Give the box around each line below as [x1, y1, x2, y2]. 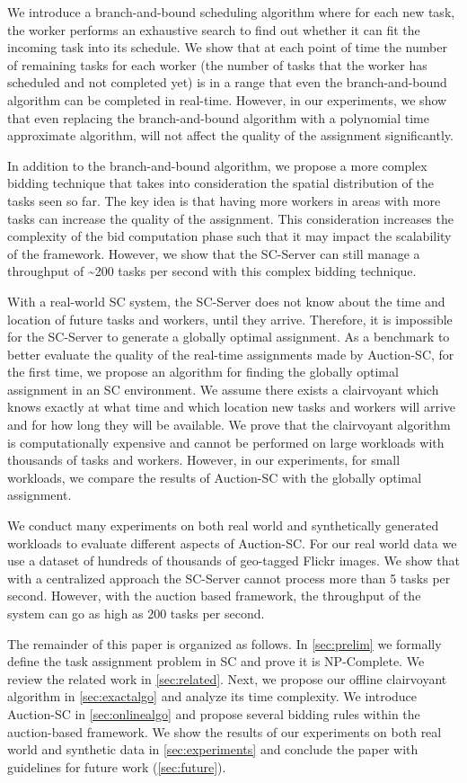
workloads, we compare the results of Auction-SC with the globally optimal [7, 467, 422, 486]
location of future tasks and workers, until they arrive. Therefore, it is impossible [7, 309, 453, 328]
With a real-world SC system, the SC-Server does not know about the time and [7, 291, 445, 310]
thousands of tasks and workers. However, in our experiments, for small [7, 450, 401, 469]
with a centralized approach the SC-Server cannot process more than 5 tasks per [7, 568, 451, 587]
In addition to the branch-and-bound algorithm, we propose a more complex [7, 156, 427, 174]
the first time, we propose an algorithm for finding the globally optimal [7, 362, 399, 381]
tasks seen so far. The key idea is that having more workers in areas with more [7, 191, 441, 209]
